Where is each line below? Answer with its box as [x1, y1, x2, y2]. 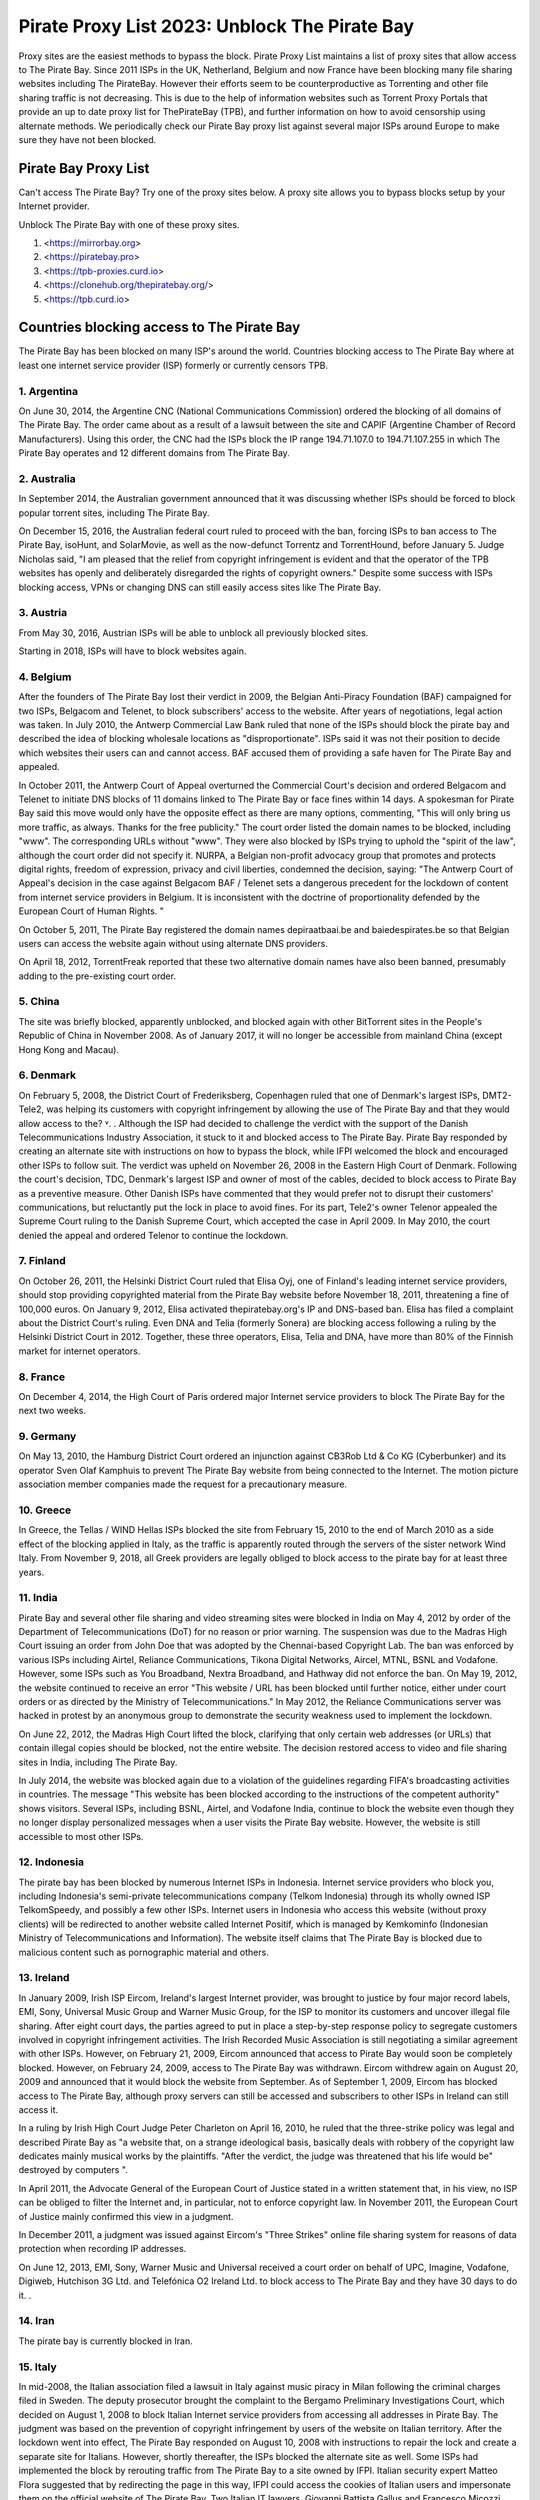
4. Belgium [18, 670, 72, 684]
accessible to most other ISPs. [18, 1830, 144, 1842]
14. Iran [18, 2314, 55, 2328]
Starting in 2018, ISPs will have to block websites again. [18, 645, 247, 657]
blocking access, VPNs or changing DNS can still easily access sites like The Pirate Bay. [18, 581, 382, 593]
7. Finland [18, 1254, 66, 1268]
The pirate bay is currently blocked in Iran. [18, 2335, 194, 2347]
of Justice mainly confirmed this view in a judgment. [18, 2210, 234, 2222]
